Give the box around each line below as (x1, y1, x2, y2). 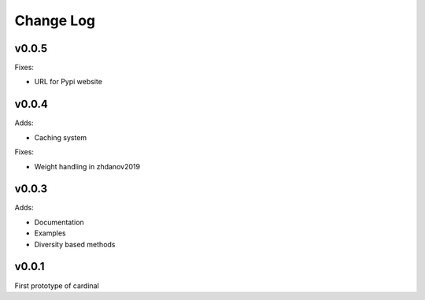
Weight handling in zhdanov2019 (34, 161, 141, 171)
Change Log (14, 12, 96, 29)
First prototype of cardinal (14, 280, 100, 291)
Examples (34, 228, 66, 238)
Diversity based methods (34, 239, 116, 249)
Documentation (34, 217, 84, 227)
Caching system (34, 132, 87, 142)
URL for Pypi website (34, 77, 102, 87)
